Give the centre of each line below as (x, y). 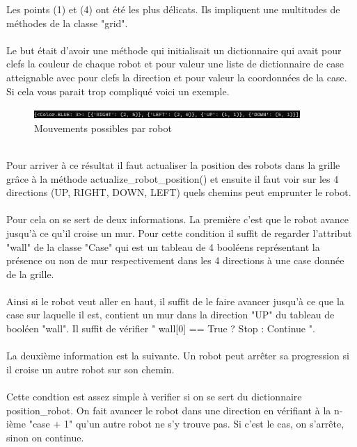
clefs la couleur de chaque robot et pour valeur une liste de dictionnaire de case (175, 64)
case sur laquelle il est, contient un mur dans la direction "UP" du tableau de (170, 315)
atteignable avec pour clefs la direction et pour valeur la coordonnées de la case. (177, 77)
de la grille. (30, 274)
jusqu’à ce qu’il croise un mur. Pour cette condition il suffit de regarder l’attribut (179, 233)
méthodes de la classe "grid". (67, 23)
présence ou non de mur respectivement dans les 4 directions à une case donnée (175, 260)
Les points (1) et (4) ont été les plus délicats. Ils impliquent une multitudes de (173, 9)
